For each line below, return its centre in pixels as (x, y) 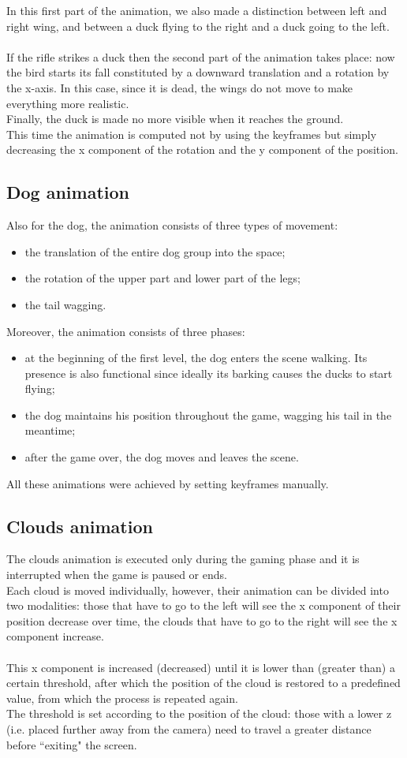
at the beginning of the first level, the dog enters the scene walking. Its (196, 358)
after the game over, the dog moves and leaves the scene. (162, 457)
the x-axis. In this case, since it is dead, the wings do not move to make (180, 87)
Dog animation (68, 192)
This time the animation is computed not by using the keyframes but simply (192, 134)
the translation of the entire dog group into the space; (155, 251)
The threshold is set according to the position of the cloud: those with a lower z (199, 713)
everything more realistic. (68, 103)
